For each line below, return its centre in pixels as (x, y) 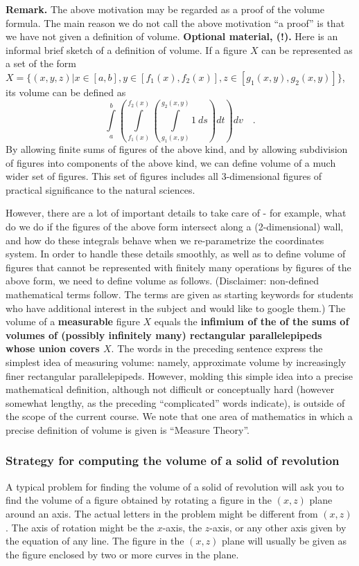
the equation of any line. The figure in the (95, 541)
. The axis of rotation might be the (80, 527)
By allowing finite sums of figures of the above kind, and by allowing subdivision (177, 149)
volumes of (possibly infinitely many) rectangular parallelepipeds (164, 335)
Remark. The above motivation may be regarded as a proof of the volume (165, 9)
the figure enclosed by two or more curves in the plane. (122, 554)
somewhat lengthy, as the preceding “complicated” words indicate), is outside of (175, 402)
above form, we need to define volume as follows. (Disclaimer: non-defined (162, 281)
